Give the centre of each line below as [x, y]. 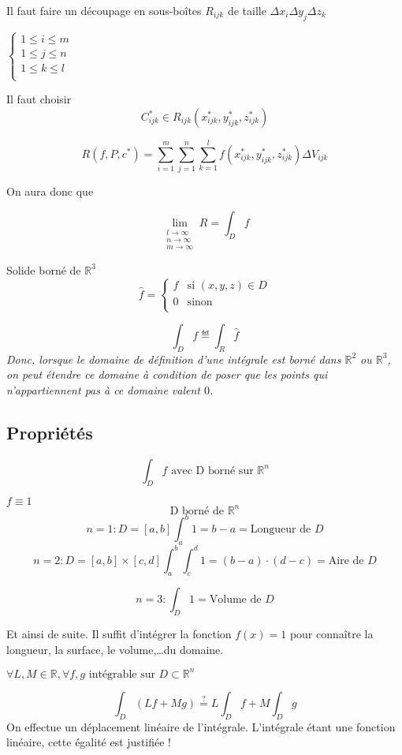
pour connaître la [331, 634]
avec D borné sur [212, 471]
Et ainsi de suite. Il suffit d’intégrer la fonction [119, 634]
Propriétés [50, 432]
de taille [247, 10]
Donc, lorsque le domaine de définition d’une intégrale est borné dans [174, 359]
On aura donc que [50, 191]
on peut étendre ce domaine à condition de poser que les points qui [167, 374]
